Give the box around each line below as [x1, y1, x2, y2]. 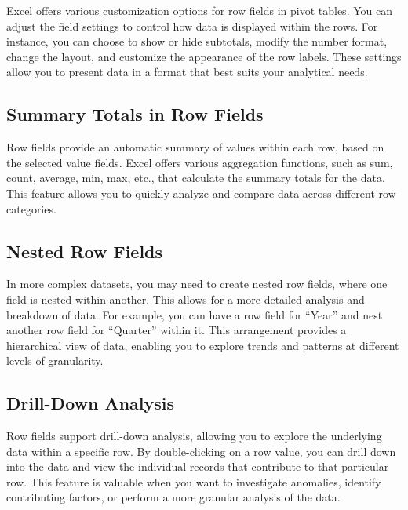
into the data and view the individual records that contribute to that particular [6, 458, 389, 475]
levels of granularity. [6, 352, 104, 369]
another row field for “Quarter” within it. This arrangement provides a [6, 322, 347, 338]
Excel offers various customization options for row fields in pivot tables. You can [6, 2, 392, 18]
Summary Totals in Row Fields [6, 102, 264, 126]
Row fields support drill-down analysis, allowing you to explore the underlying [6, 428, 382, 444]
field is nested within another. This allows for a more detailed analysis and [6, 290, 365, 307]
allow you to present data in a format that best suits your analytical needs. [6, 64, 368, 80]
